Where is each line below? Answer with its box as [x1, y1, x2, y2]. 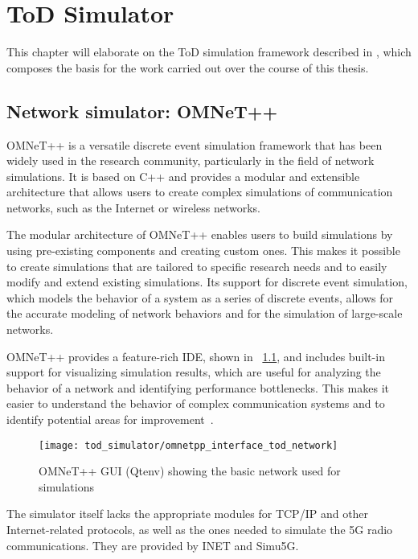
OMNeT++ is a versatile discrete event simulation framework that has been [6, 136, 383, 153]
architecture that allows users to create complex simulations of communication [6, 183, 393, 200]
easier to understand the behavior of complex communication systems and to [6, 395, 385, 412]
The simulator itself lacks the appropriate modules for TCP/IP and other [6, 505, 369, 522]
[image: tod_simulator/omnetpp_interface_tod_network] [39, 439, 338, 451]
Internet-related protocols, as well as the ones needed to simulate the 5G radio [6, 521, 393, 538]
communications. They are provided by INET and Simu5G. [6, 536, 299, 553]
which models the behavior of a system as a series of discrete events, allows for [6, 289, 394, 306]
